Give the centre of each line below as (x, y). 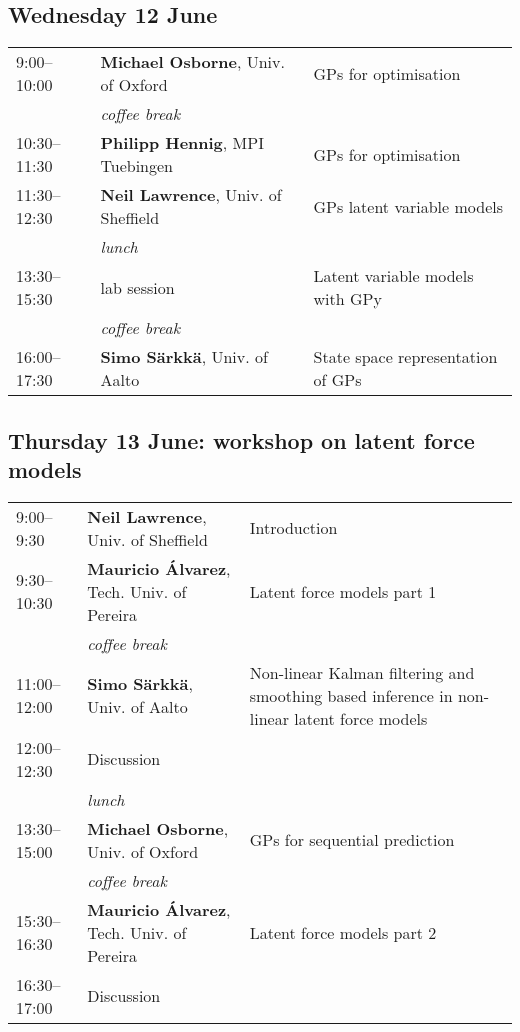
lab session (137, 287)
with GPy (347, 299)
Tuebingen (137, 166)
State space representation (405, 357)
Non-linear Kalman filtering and (362, 672)
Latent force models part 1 (343, 591)
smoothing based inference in (351, 695)
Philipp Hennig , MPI (182, 143)
